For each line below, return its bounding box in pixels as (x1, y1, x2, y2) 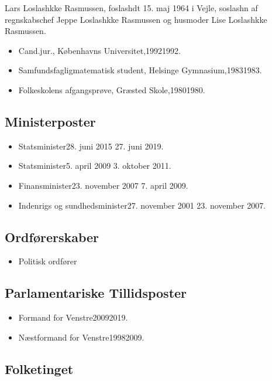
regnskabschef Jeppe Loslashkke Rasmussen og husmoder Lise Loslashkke (5, 13, 267, 25)
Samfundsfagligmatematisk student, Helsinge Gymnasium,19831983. (18, 64, 262, 76)
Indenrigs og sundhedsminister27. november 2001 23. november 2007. (18, 199, 266, 211)
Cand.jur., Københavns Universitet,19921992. (18, 44, 181, 56)
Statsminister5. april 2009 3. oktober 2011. (18, 159, 171, 172)
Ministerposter (5, 112, 96, 130)
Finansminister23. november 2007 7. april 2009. (18, 179, 188, 191)
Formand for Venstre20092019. (18, 311, 128, 324)
